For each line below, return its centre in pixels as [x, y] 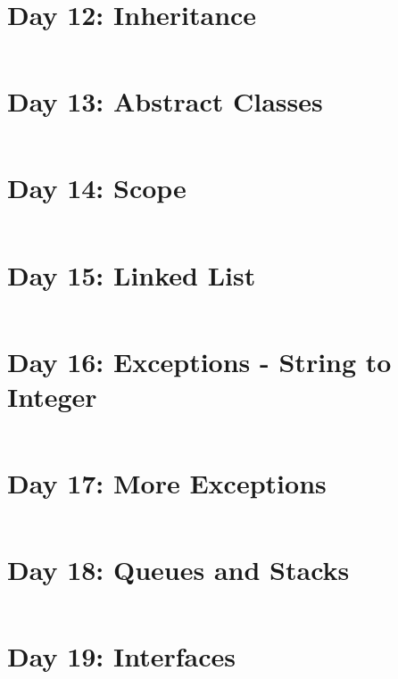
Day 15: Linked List [132, 274]
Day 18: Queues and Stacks [178, 570]
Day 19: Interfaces [122, 656]
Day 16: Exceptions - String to [199, 361]
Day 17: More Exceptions [167, 483]
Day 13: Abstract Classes [165, 101]
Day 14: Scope [97, 188]
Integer [52, 396]
